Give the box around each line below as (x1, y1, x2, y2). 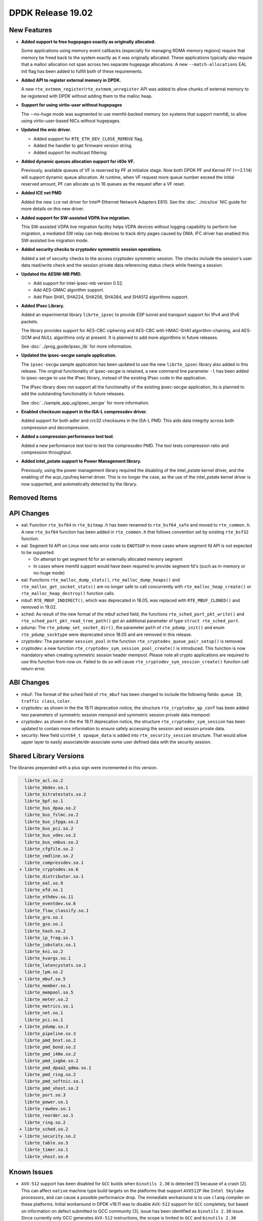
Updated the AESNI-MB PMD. (21, 271, 82, 277)
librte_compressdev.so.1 (24, 860, 84, 865)
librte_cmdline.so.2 (24, 853, 74, 859)
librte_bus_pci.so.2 (24, 825, 74, 831)
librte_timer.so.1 (24, 1147, 68, 1153)
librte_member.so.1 (24, 983, 71, 989)
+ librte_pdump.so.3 (19, 1024, 68, 1030)
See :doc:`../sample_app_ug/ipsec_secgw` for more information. (21, 400, 150, 405)
